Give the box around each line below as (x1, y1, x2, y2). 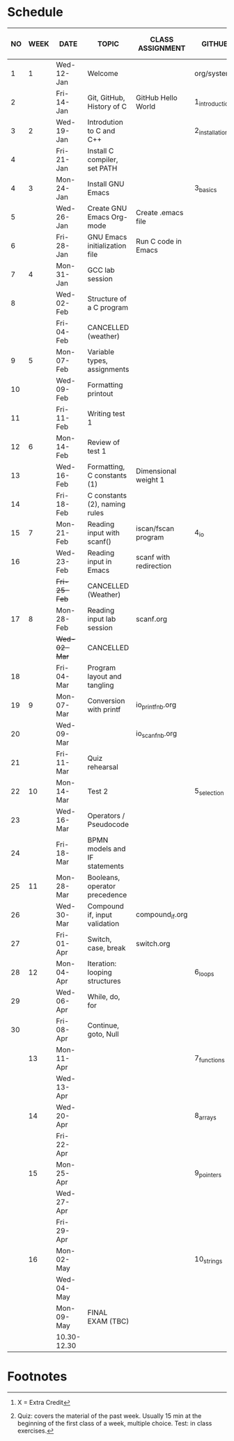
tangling (87, 680, 114, 690)
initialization (87, 241, 127, 251)
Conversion (87, 696, 125, 706)
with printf (87, 704, 121, 714)
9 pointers (194, 1167, 221, 1179)
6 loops (194, 967, 214, 978)
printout (87, 389, 114, 399)
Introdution (87, 118, 123, 127)
